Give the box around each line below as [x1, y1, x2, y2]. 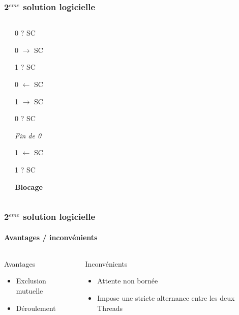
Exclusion [16, 275, 46, 286]
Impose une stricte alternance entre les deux [97, 292, 235, 303]
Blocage [15, 181, 43, 192]
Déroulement [16, 302, 56, 313]
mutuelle [16, 285, 43, 296]
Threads [97, 302, 123, 313]
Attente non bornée [97, 275, 158, 286]
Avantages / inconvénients [4, 232, 98, 242]
